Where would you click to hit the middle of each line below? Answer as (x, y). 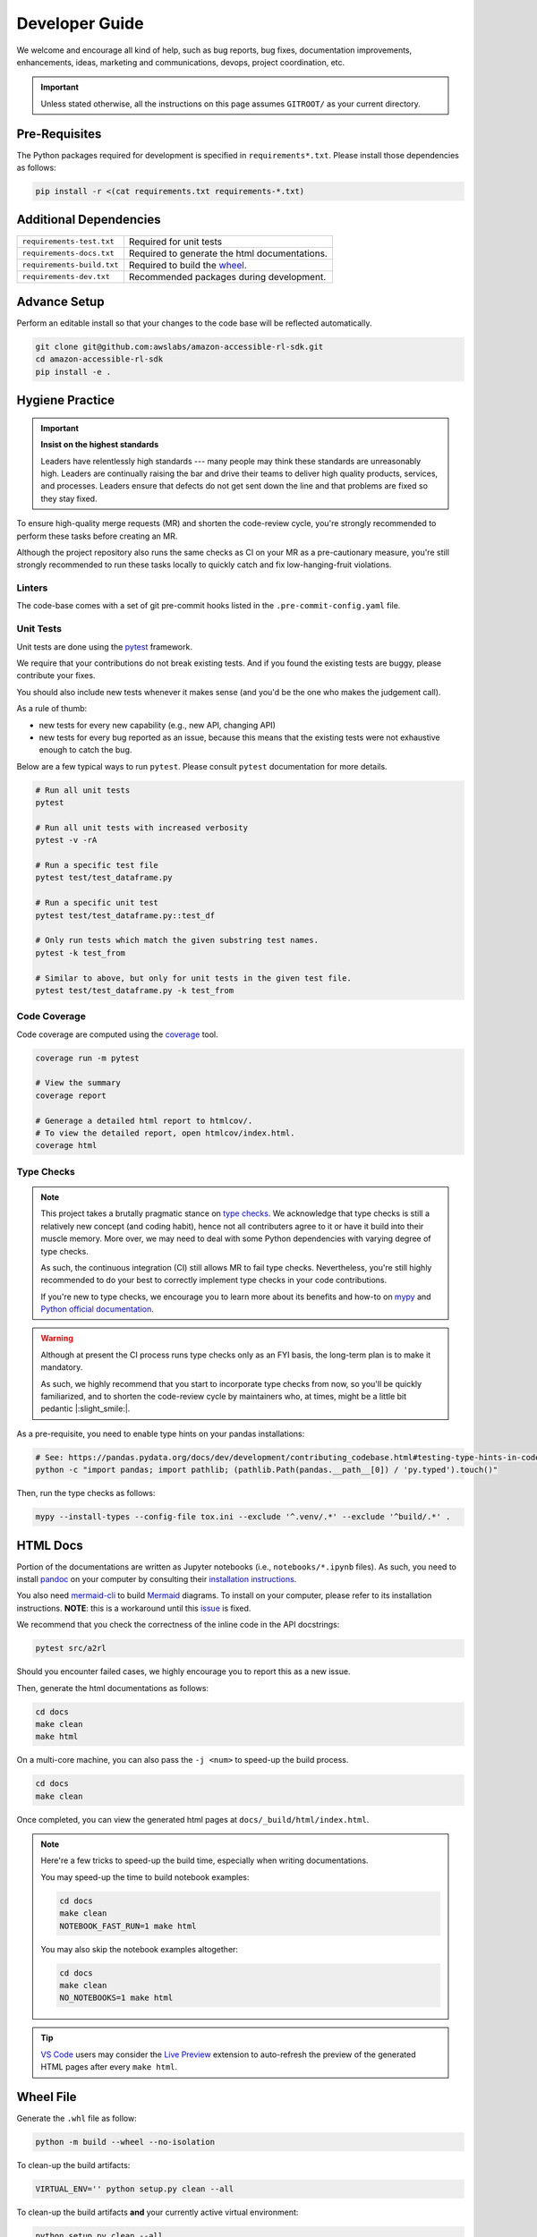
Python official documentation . (97, 1309)
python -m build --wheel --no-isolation (125, 2142)
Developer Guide (80, 23)
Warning (57, 1339)
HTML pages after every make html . (109, 2067)
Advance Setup (60, 301)
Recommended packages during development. (227, 276)
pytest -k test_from (80, 953)
